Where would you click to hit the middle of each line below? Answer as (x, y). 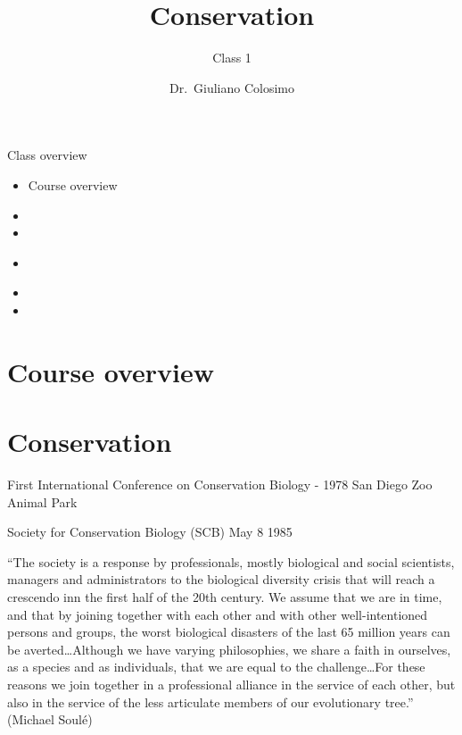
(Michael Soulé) (50, 719)
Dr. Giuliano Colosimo (232, 87)
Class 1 (232, 58)
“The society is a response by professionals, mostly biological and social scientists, (231, 561)
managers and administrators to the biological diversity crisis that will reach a (221, 579)
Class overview (47, 155)
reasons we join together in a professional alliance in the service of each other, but (231, 684)
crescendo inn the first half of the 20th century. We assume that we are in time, (225, 596)
